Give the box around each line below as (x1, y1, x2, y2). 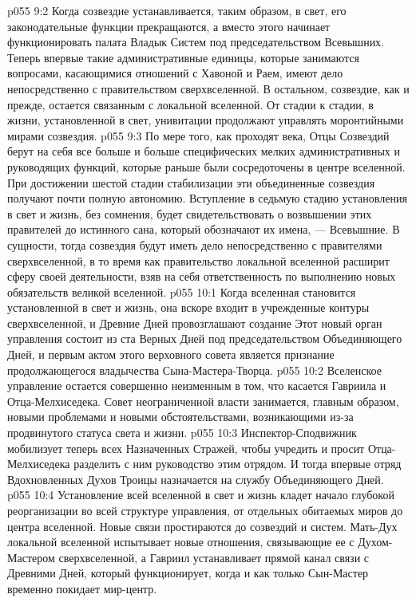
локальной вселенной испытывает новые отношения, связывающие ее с (7, 533, 355, 550)
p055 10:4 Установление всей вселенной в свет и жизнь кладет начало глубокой (7, 486, 394, 503)
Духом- (358, 533, 393, 550)
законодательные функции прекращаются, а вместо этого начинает (7, 18, 331, 34)
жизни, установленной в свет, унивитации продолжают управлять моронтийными (7, 112, 404, 128)
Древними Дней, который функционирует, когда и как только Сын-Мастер (7, 565, 369, 581)
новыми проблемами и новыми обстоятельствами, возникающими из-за (7, 408, 354, 425)
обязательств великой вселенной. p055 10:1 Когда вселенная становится (7, 283, 356, 300)
